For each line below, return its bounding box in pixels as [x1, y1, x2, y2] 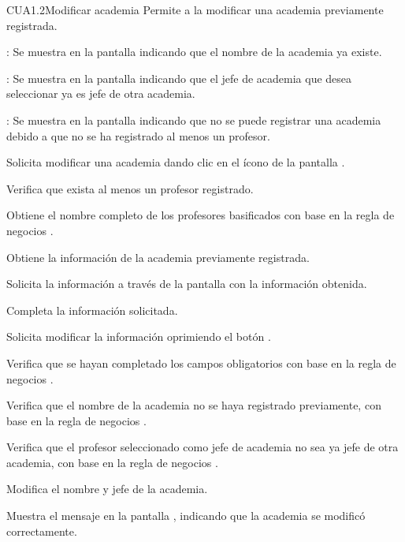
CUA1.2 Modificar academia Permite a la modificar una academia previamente [6, 2, 384, 17]
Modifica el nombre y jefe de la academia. [6, 480, 208, 497]
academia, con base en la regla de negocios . [6, 454, 218, 470]
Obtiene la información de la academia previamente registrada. [6, 249, 310, 265]
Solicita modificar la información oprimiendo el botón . [6, 328, 271, 345]
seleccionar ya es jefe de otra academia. [6, 85, 195, 102]
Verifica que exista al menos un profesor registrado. [6, 180, 254, 196]
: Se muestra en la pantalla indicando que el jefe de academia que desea [6, 69, 352, 86]
